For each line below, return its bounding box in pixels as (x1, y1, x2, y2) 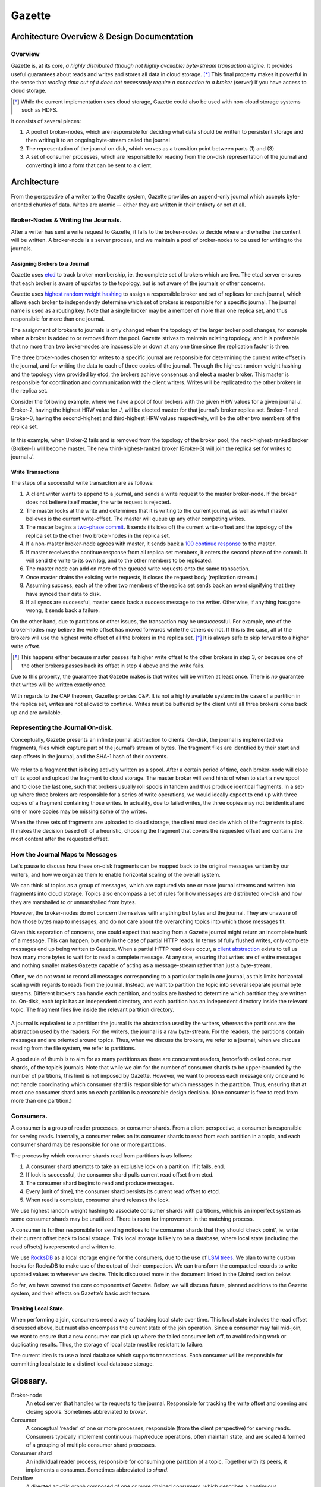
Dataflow (11, 1475, 33, 1482)
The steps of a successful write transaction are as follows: (11, 479, 154, 487)
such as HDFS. (21, 106, 58, 114)
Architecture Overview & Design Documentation (11, 32, 193, 42)
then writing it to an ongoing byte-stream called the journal (26, 137, 171, 144)
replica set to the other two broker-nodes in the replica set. (26, 532, 171, 539)
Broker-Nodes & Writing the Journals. (11, 216, 122, 224)
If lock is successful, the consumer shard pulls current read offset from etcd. (26, 1171, 214, 1178)
